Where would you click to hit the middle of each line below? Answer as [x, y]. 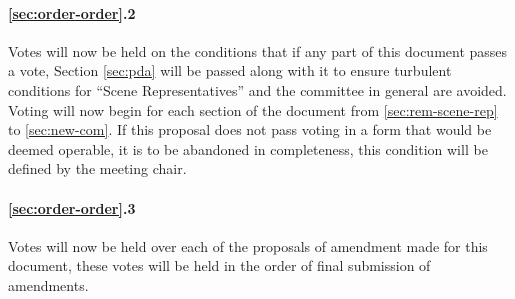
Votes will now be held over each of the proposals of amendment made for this [248, 245]
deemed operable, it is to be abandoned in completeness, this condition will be [248, 148]
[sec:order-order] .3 [72, 207]
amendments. [48, 284]
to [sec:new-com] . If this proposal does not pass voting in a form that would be [250, 129]
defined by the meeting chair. [97, 168]
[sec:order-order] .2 [72, 12]
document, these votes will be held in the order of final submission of [219, 265]
